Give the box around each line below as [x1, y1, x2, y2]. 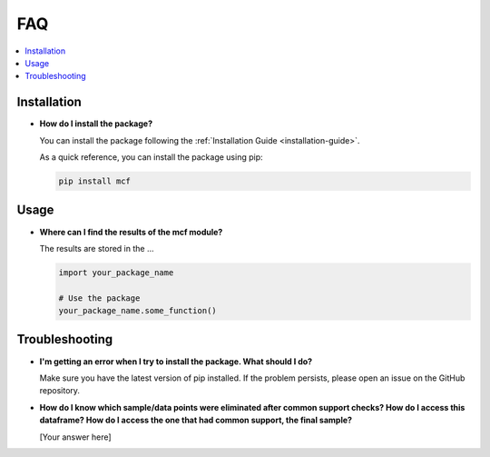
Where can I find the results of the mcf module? [39, 226, 223, 237]
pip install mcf [58, 176, 132, 186]
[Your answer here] [39, 432, 113, 442]
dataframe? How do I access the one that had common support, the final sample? [39, 414, 353, 426]
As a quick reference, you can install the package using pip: [39, 152, 263, 163]
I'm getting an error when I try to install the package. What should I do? [39, 355, 313, 367]
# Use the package [58, 293, 141, 303]
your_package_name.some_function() [58, 305, 217, 316]
